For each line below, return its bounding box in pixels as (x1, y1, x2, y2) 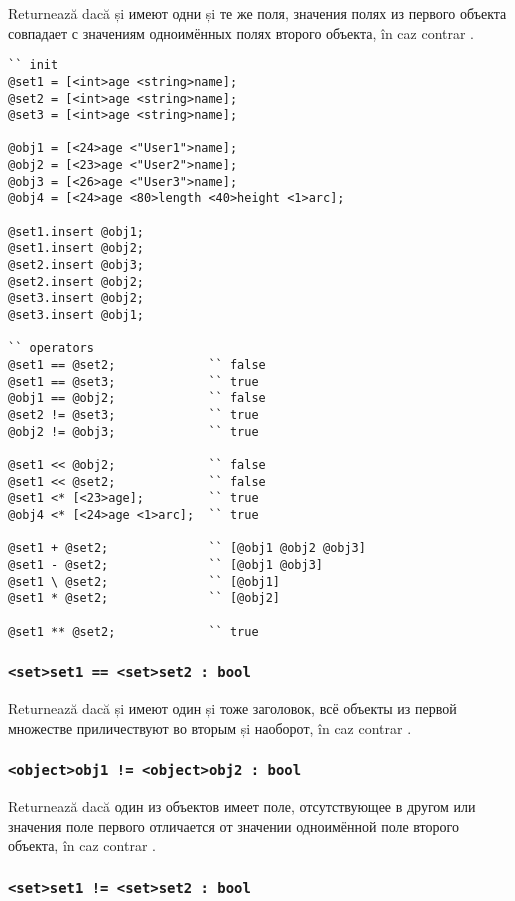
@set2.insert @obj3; (8, 258, 145, 273)
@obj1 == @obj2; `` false (8, 391, 266, 406)
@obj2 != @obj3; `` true (8, 424, 259, 439)
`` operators (8, 341, 94, 356)
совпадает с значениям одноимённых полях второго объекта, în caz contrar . (8, 22, 475, 43)
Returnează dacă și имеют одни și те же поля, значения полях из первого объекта (8, 3, 507, 23)
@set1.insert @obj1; (8, 224, 145, 239)
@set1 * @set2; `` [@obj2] (8, 591, 281, 606)
